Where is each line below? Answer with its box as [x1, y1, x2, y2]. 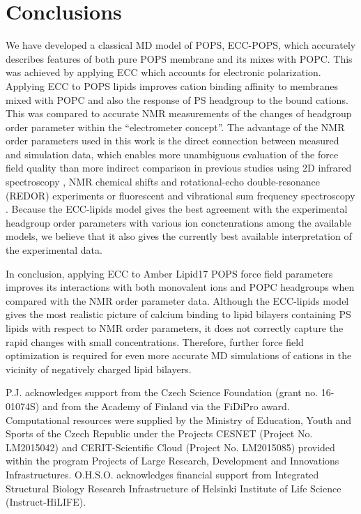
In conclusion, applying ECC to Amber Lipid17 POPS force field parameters [6, 266, 333, 280]
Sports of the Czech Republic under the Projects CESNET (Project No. [6, 426, 313, 441]
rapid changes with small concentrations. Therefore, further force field [6, 334, 304, 349]
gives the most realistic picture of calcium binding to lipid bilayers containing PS [6, 307, 351, 322]
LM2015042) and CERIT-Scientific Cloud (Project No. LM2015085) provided [6, 439, 335, 454]
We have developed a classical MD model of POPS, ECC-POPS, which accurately [6, 38, 356, 52]
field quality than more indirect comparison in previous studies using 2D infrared [6, 160, 352, 175]
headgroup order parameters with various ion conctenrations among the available [6, 215, 352, 229]
